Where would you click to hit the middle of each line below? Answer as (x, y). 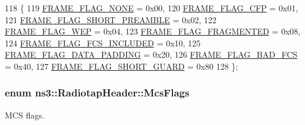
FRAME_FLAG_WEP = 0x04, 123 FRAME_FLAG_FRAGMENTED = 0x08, (153, 31)
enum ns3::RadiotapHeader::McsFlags (97, 93)
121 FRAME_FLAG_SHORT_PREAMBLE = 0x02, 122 (111, 19)
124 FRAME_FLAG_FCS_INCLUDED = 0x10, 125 (103, 43)
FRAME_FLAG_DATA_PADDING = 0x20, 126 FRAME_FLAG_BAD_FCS (151, 54)
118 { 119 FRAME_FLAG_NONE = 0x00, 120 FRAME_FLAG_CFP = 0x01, (152, 8)
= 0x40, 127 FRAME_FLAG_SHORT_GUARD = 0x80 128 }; (122, 66)
